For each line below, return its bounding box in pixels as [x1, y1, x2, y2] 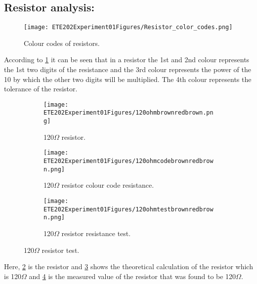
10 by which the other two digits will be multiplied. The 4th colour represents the [4, 74, 252, 84]
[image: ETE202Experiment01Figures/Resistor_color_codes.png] [24, 24, 233, 31]
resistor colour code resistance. [61, 180, 154, 190]
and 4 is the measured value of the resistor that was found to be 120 [29, 271, 236, 281]
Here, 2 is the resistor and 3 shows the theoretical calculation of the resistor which [4, 261, 253, 272]
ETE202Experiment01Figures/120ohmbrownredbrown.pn [43, 109, 214, 117]
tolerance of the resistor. [4, 83, 78, 94]
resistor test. [42, 244, 80, 255]
